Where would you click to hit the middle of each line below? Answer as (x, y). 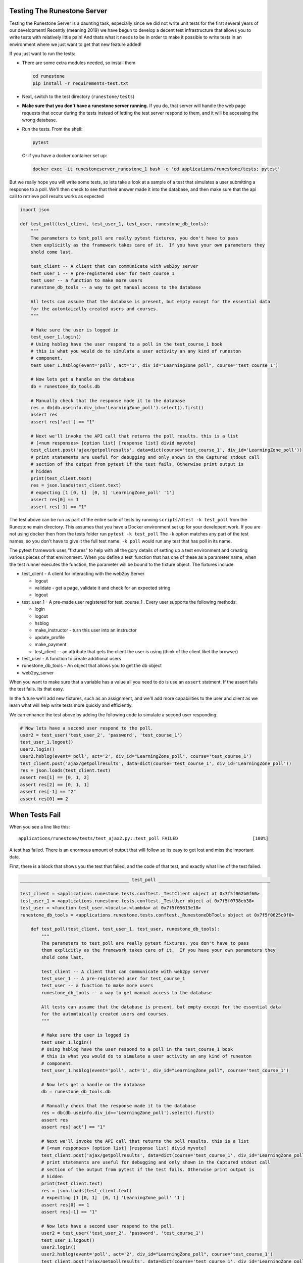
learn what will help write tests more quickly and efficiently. (71, 705)
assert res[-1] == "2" (48, 792)
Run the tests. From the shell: (52, 129)
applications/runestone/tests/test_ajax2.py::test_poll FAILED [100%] (143, 838)
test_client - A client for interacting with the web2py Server (83, 574)
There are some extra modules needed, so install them (79, 63)
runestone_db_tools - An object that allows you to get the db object (92, 666)
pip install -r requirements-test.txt (81, 83)
